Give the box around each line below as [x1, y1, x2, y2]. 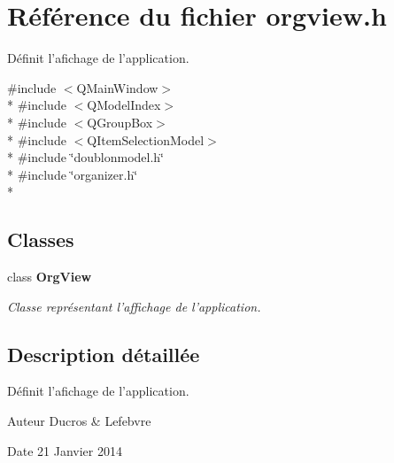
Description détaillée [7, 340, 200, 367]
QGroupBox [87, 112, 153, 131]
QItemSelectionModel [87, 130, 205, 149]
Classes [7, 226, 74, 253]
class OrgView [7, 267, 92, 286]
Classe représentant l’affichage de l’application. [7, 297, 261, 315]
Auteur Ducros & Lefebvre [7, 412, 151, 430]
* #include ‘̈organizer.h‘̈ [7, 165, 138, 183]
